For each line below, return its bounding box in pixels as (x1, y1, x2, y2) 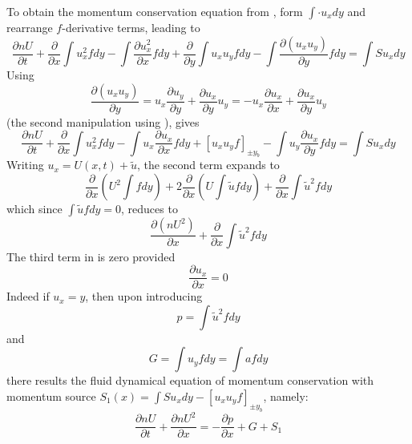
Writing (6, 156, 44, 173)
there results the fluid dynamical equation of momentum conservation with (6, 372, 374, 389)
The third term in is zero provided (6, 248, 176, 264)
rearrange (6, 19, 53, 35)
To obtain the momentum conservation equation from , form (6, 3, 303, 19)
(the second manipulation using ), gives (6, 113, 200, 130)
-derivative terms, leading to (62, 19, 200, 35)
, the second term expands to (136, 156, 280, 173)
